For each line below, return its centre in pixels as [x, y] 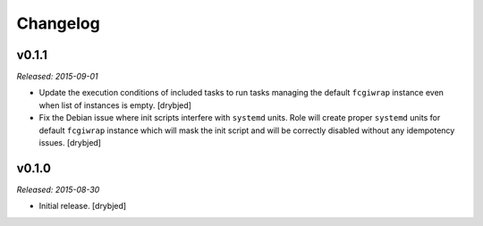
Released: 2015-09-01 [57, 77]
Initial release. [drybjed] [83, 206]
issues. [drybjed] [70, 143]
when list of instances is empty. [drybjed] [115, 105]
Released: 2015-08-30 [58, 189]
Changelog [58, 23]
